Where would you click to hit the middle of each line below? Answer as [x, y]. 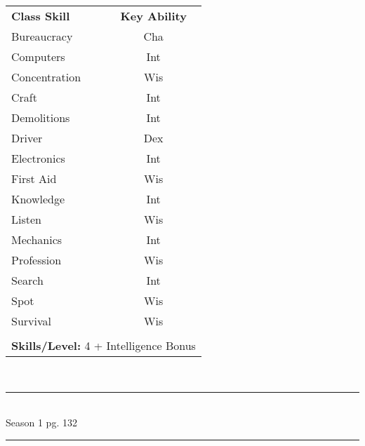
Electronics [38, 158]
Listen [26, 219]
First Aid [34, 178]
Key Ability [153, 16]
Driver [27, 138]
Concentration [46, 77]
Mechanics [37, 239]
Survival [31, 321]
